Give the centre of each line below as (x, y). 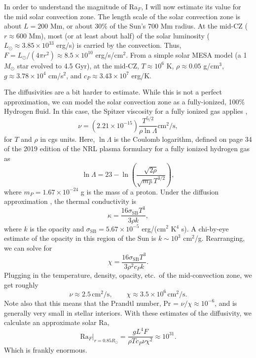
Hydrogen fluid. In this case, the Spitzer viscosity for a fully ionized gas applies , (126, 111)
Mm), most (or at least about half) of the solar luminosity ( (119, 35)
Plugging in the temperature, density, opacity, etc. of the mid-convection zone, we (128, 275)
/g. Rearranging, (220, 238)
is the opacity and (57, 228)
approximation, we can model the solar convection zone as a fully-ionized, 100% (125, 101)
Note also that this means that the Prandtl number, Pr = (91, 303)
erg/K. (141, 75)
